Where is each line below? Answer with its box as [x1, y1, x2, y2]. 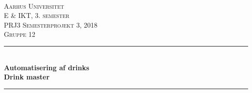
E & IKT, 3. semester [4, 10, 70, 20]
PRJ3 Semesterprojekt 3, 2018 [4, 19, 98, 30]
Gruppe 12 [4, 29, 35, 39]
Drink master [4, 72, 50, 82]
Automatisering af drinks [4, 62, 90, 72]
